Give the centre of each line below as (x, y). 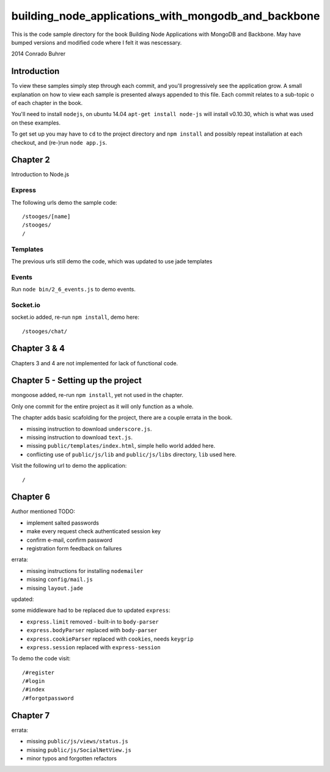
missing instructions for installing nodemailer (85, 570)
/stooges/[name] (46, 217)
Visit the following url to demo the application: (69, 466)
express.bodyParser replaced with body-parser (92, 630)
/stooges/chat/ (45, 331)
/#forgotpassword (48, 698)
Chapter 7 (31, 716)
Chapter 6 (31, 497)
